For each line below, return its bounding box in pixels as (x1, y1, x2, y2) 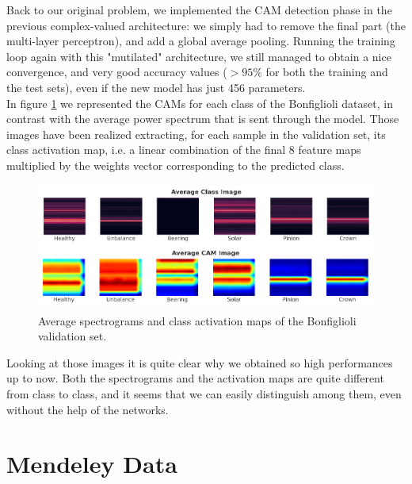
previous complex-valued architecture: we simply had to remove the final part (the (6, 17, 406, 33)
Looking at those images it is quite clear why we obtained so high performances (6, 354, 393, 371)
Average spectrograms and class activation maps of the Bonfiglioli (38, 312, 357, 328)
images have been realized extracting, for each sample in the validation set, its (6, 125, 386, 142)
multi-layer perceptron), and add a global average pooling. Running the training (6, 33, 395, 49)
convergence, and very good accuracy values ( (6, 63, 227, 80)
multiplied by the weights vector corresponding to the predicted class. (6, 156, 345, 173)
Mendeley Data (6, 448, 177, 480)
